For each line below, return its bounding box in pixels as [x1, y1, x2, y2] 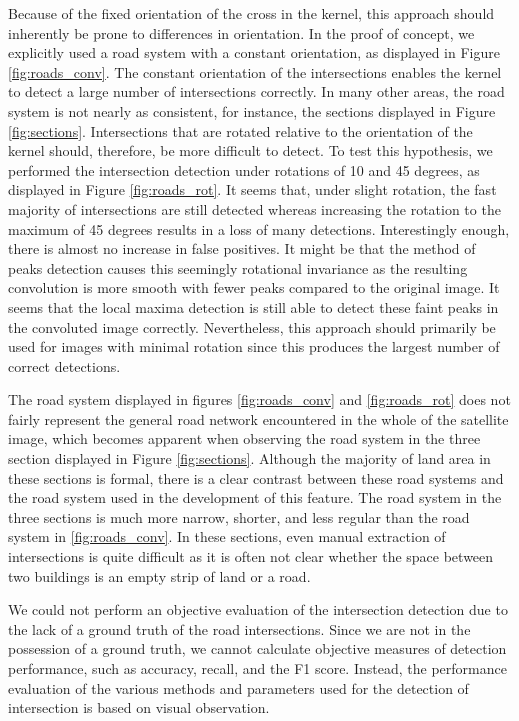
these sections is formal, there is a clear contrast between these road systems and [8, 467, 504, 488]
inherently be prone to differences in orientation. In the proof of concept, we [8, 22, 475, 43]
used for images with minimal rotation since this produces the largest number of [8, 336, 500, 357]
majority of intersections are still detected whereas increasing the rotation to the [8, 198, 501, 219]
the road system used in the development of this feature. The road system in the [8, 487, 502, 508]
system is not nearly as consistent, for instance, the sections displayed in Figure [8, 100, 496, 121]
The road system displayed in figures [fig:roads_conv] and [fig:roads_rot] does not [8, 389, 511, 410]
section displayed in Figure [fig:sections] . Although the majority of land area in [8, 448, 491, 469]
